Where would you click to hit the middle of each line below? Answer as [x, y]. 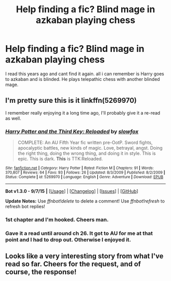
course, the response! [41, 272]
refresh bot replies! [25, 207]
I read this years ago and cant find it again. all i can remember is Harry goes [85, 74]
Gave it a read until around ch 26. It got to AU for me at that [79, 233]
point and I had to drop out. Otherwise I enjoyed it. [68, 239]
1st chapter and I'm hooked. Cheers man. [57, 219]
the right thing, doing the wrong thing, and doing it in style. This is [87, 153]
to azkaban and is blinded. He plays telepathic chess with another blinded [83, 79]
